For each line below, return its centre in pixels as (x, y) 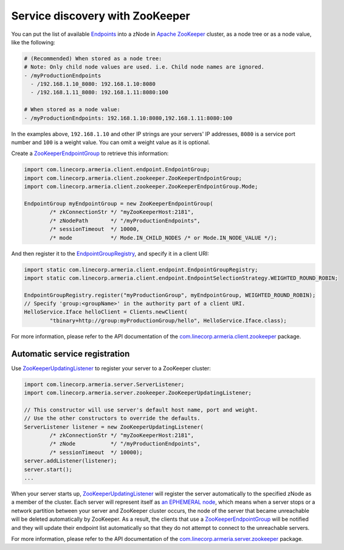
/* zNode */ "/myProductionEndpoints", (125, 444)
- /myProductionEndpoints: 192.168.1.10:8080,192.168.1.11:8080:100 (128, 118)
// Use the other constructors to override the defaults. (112, 418)
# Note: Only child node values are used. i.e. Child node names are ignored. (144, 67)
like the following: (33, 42)
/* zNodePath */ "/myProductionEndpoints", (125, 221)
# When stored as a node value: (72, 110)
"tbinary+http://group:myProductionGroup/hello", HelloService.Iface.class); (168, 320)
